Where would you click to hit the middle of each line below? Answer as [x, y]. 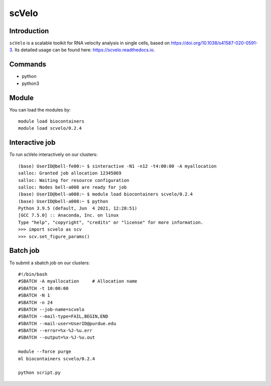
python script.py [39, 373]
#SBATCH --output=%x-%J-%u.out [57, 337]
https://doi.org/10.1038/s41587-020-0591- [214, 43]
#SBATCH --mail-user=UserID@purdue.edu [67, 323]
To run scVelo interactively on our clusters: [53, 155]
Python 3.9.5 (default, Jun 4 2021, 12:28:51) [78, 208]
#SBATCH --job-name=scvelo [51, 309]
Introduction [29, 31]
